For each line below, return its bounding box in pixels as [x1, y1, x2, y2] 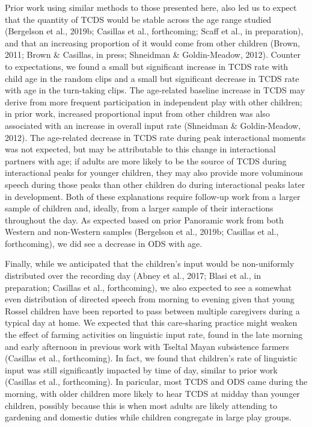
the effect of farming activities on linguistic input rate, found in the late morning [5, 328, 303, 341]
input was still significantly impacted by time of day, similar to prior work [5, 363, 278, 376]
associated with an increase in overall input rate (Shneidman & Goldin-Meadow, [5, 119, 301, 131]
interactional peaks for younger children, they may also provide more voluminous [5, 166, 303, 179]
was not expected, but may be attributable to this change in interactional [5, 143, 276, 155]
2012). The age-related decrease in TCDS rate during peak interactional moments [5, 131, 306, 143]
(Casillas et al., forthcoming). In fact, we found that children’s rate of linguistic [5, 352, 298, 364]
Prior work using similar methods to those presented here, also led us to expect [5, 1, 297, 13]
